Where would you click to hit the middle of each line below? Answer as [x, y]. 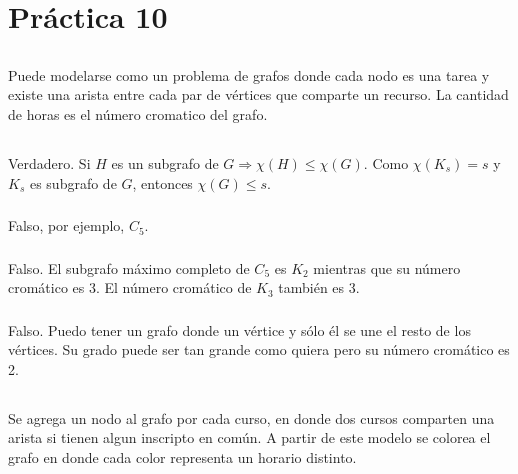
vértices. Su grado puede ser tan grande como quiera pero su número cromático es [259, 349]
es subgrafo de [73, 182]
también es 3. [319, 287]
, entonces [162, 182]
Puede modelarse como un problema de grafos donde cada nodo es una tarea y [249, 74]
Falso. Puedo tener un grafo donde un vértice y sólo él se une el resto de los [239, 329]
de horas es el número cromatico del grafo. [138, 113]
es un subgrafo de [165, 162]
